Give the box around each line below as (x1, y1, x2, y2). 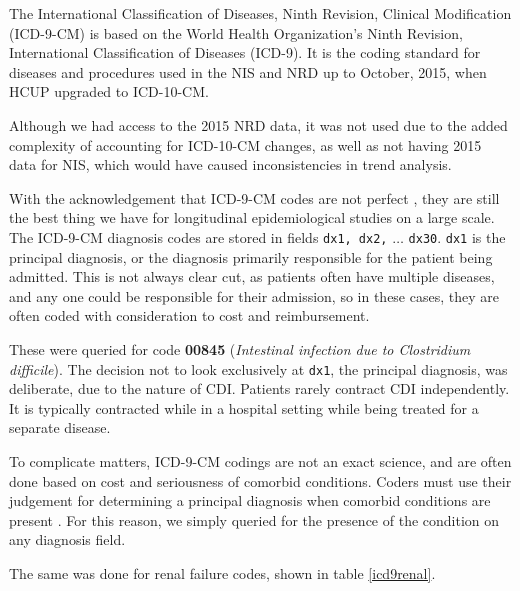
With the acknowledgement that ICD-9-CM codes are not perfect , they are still (9, 187, 500, 208)
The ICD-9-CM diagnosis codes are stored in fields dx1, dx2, (9, 226, 388, 247)
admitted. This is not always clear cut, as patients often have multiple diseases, (9, 266, 495, 287)
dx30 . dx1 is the (408, 226, 506, 247)
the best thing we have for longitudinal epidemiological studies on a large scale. (9, 207, 495, 228)
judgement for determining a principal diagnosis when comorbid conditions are (9, 490, 491, 511)
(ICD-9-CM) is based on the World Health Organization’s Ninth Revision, (9, 22, 463, 43)
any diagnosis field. (9, 529, 126, 550)
